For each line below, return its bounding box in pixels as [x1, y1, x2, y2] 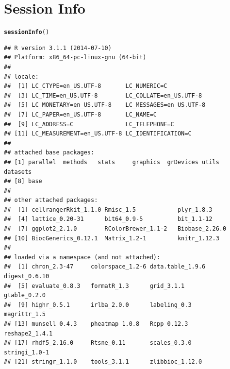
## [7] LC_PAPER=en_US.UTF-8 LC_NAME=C [4, 111, 157, 118]
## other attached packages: [4, 197, 98, 204]
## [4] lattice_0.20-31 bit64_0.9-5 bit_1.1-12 [4, 216, 213, 223]
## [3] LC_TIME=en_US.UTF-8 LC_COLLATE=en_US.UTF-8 [4, 92, 202, 99]
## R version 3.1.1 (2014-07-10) [4, 44, 112, 51]
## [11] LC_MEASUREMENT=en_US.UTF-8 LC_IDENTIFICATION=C [4, 130, 192, 137]
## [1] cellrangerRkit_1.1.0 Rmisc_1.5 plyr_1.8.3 [4, 206, 213, 213]
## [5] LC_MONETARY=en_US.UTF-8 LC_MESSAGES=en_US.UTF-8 [4, 101, 206, 109]
